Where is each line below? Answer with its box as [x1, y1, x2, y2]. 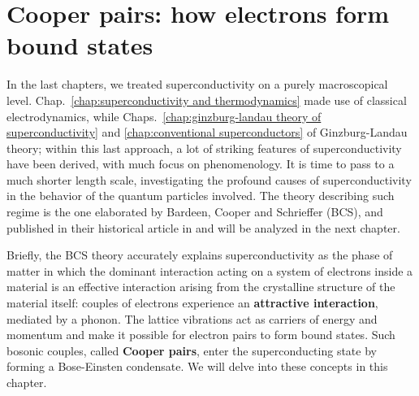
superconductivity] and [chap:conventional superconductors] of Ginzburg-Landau [6, 124, 408, 141]
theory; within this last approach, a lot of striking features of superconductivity [6, 139, 402, 156]
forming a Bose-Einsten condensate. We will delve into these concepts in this [6, 358, 388, 375]
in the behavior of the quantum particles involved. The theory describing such [6, 187, 395, 204]
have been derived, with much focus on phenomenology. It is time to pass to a [6, 155, 395, 172]
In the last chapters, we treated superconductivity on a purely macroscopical [6, 76, 388, 93]
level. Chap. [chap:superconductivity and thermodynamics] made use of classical [6, 91, 407, 108]
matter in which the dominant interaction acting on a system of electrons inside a [6, 262, 413, 279]
